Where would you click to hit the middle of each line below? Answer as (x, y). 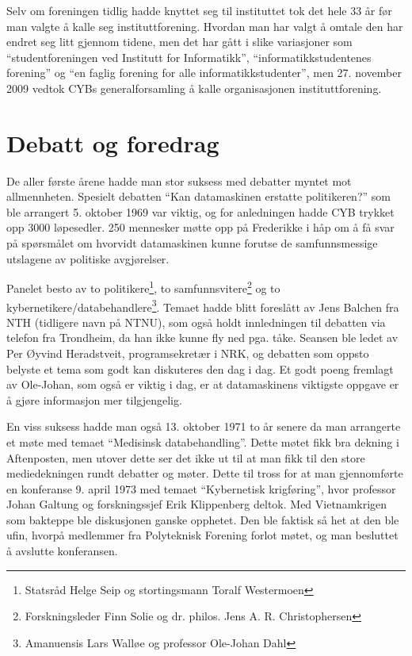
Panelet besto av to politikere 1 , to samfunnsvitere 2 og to (143, 287)
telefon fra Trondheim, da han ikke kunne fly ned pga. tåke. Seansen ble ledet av (202, 338)
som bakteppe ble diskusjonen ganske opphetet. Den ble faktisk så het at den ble (203, 519)
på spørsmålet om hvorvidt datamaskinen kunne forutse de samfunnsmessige (192, 243)
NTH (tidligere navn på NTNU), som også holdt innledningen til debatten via (196, 322)
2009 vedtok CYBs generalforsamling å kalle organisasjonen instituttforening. (194, 88)
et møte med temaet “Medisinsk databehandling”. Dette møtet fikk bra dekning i (203, 441)
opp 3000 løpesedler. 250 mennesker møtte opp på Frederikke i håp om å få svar (200, 227)
